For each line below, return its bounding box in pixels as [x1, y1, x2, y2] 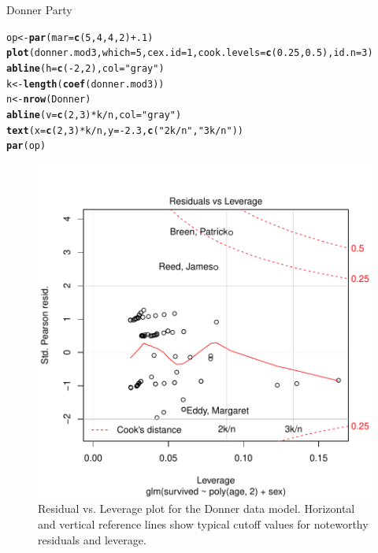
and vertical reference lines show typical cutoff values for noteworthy [38, 516, 369, 533]
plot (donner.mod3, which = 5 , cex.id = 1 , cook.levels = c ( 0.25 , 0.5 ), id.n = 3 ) [6, 47, 373, 59]
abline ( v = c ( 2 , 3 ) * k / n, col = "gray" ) [6, 109, 182, 121]
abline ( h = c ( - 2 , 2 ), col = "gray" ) [6, 62, 165, 74]
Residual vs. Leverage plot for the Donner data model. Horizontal [38, 500, 355, 517]
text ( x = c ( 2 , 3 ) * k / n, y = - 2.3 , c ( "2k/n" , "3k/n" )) [6, 124, 243, 136]
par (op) [6, 140, 46, 152]
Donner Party [6, 2, 72, 17]
